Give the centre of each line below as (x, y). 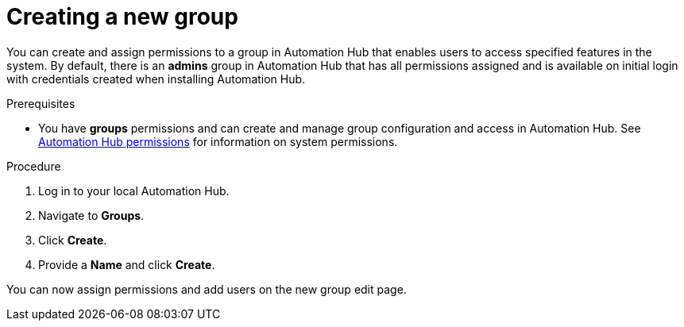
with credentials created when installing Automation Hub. (156, 79)
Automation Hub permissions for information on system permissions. (218, 141)
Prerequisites (41, 103)
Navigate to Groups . (91, 215)
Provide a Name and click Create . (127, 264)
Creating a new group (122, 17)
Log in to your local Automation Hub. (134, 190)
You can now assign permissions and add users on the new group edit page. (207, 289)
